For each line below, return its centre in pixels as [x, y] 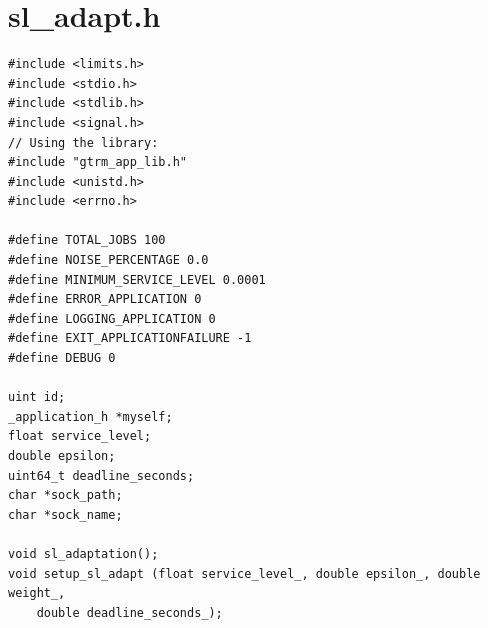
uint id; [37, 397]
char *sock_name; [65, 514]
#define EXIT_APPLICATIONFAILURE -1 [130, 338]
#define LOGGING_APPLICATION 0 [112, 318]
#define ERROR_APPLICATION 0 [105, 299]
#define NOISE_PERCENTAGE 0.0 [108, 260]
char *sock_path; [65, 495]
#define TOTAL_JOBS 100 [87, 240]
